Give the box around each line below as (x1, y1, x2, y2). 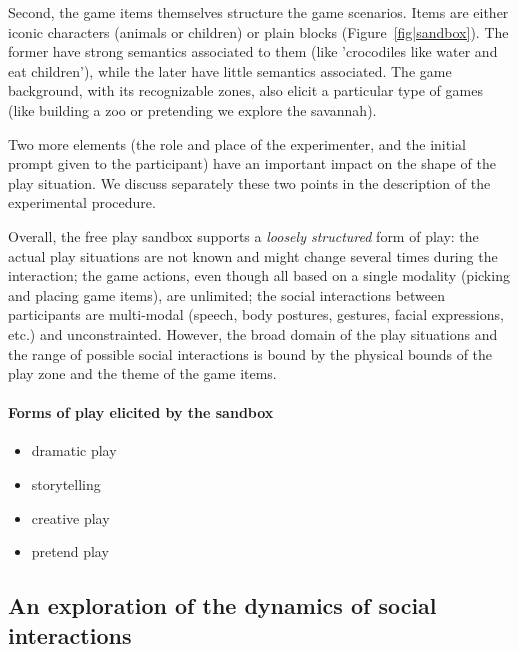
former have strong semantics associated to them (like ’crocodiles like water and (8, 41, 498, 62)
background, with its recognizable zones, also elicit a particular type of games (8, 80, 483, 101)
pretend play (31, 541, 109, 562)
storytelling (31, 474, 101, 495)
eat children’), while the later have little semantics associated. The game (8, 60, 452, 81)
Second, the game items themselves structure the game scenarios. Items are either (8, 2, 509, 22)
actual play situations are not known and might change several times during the (8, 245, 498, 266)
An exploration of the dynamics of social (8, 590, 437, 621)
